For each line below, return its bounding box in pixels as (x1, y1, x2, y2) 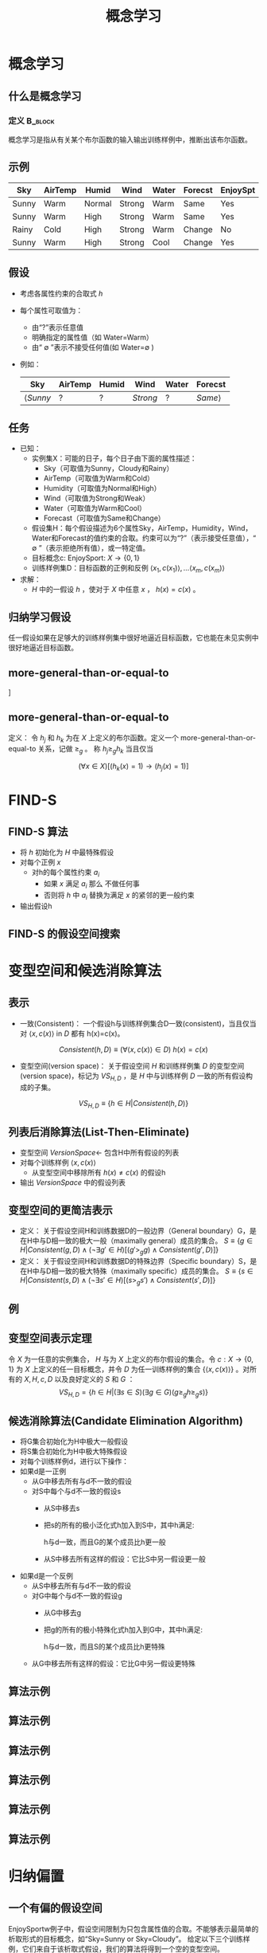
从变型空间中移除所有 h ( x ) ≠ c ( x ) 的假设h (31, 1168, 166, 1178)
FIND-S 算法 (8, 825, 68, 838)
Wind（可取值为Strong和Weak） (43, 493, 150, 503)
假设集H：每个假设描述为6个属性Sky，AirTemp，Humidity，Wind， (31, 524, 253, 533)
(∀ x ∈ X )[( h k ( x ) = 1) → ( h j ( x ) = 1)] (78, 762, 189, 773)
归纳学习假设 (8, 610, 72, 624)
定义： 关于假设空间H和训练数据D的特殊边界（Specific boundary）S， (19, 1256, 250, 1265)
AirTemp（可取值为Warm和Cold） (43, 473, 155, 483)
